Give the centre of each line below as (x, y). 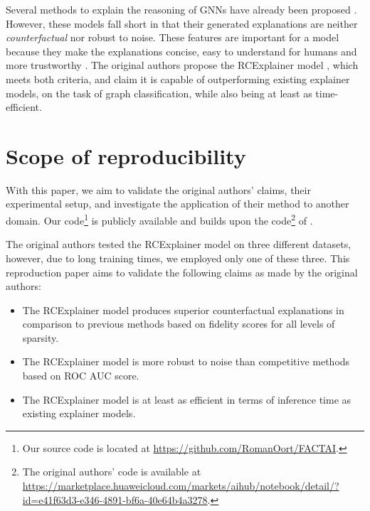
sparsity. (41, 337)
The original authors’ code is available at (112, 472)
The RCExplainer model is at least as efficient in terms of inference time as (187, 399)
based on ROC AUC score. (81, 376)
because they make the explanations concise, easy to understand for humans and (181, 51)
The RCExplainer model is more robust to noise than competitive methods (186, 361)
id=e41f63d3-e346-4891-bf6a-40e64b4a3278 (115, 499)
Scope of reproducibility (126, 155)
